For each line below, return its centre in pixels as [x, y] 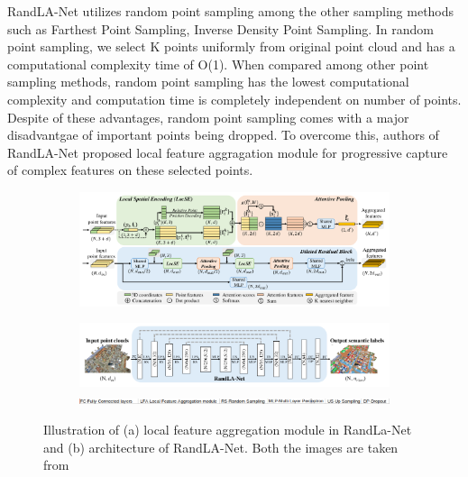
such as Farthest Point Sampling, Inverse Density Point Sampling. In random [221, 28]
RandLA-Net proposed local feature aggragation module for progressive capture [228, 152]
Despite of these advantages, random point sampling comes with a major [208, 117]
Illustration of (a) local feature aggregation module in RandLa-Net [228, 429]
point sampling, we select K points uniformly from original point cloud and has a [231, 46]
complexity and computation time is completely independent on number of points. [234, 99]
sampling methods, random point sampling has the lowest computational [208, 82]
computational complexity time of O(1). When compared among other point [218, 64]
